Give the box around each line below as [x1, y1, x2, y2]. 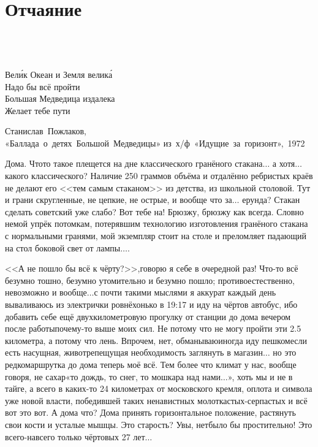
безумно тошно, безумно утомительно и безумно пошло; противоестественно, [5, 273, 295, 286]
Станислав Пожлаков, [5, 124, 86, 137]
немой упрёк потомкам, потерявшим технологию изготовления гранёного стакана [5, 217, 308, 230]
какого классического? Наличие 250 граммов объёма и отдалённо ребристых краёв [5, 169, 313, 182]
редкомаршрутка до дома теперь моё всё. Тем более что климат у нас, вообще [5, 357, 297, 370]
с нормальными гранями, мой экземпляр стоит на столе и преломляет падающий [5, 229, 306, 242]
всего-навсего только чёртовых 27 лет [5, 430, 145, 443]
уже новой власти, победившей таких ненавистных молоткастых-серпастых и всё [5, 394, 308, 407]
